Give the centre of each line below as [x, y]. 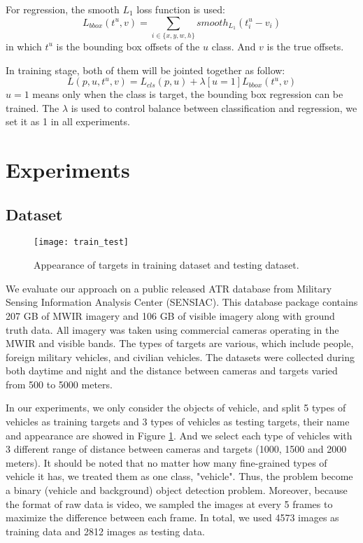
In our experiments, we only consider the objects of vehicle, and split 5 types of [176, 408]
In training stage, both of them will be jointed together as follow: [145, 70]
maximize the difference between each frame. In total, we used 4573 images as [172, 517]
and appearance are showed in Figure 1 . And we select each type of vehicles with [179, 435]
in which [24, 46]
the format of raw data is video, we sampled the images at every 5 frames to [169, 503]
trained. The [33, 107]
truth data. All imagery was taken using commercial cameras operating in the [172, 329]
